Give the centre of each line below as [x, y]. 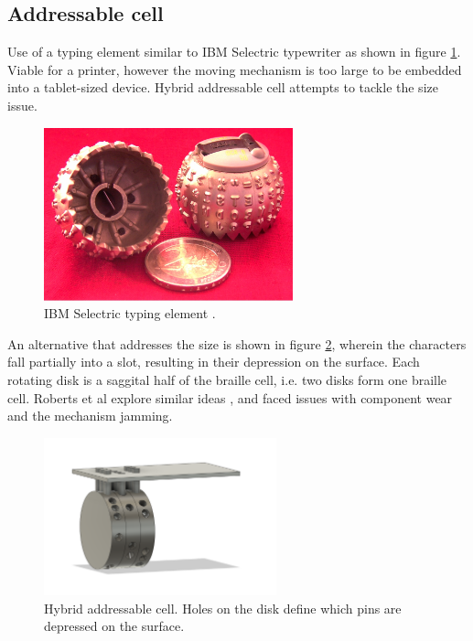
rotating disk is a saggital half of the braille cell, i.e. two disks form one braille [227, 379]
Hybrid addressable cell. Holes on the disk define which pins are [223, 608]
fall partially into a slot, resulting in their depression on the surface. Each [214, 362]
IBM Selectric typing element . [130, 313]
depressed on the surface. [114, 626]
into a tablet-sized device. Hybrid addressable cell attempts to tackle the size [223, 87]
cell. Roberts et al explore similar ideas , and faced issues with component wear [230, 397]
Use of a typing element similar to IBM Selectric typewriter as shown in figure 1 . [234, 52]
